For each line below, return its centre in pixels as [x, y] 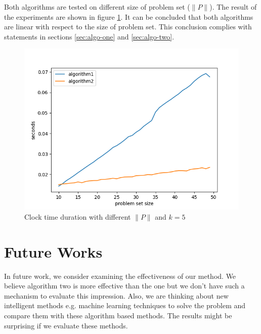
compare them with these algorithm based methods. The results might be [118, 316]
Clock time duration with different [78, 216]
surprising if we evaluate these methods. [66, 325]
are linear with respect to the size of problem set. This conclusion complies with [128, 27]
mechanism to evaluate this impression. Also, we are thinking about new [116, 295]
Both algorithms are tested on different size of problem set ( [97, 7]
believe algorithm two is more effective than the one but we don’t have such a [124, 286]
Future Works [53, 251]
